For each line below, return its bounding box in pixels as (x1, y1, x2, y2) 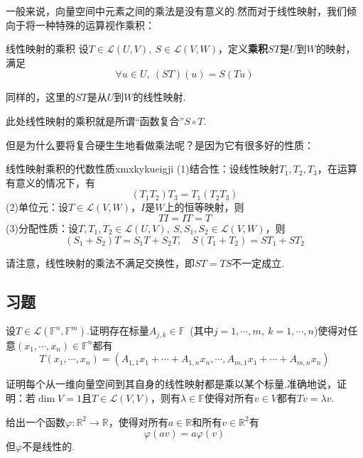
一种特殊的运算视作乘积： (35, 17, 155, 32)
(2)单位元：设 (6, 200, 68, 214)
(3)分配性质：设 (6, 220, 78, 235)
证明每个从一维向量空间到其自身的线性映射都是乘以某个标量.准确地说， (6, 376, 337, 391)
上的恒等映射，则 (164, 200, 244, 214)
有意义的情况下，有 (6, 175, 95, 190)
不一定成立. (232, 255, 285, 270)
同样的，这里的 (6, 89, 75, 104)
